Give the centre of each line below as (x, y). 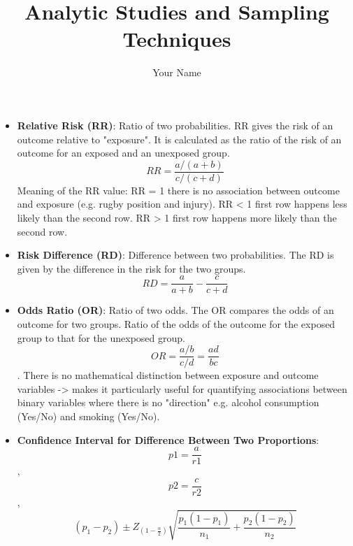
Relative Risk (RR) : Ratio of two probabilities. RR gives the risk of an (175, 125)
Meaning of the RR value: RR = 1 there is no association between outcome (178, 190)
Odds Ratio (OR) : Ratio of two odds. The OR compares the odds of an (175, 310)
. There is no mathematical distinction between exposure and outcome (168, 375)
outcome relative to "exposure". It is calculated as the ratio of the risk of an (179, 139)
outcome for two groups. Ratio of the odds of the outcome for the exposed (176, 323)
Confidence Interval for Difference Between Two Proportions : (168, 439)
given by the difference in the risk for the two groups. (131, 268)
